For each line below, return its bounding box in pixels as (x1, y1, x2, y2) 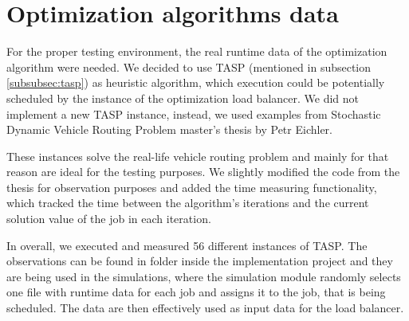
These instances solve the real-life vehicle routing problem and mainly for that (6, 147, 389, 164)
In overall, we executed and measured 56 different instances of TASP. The (6, 237, 368, 253)
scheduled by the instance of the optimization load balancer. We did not (6, 89, 359, 106)
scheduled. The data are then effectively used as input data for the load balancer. (6, 299, 404, 316)
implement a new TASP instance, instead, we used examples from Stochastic (6, 105, 381, 122)
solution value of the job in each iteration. (6, 210, 211, 227)
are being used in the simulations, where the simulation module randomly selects (6, 268, 401, 284)
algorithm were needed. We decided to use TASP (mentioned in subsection (6, 58, 372, 75)
